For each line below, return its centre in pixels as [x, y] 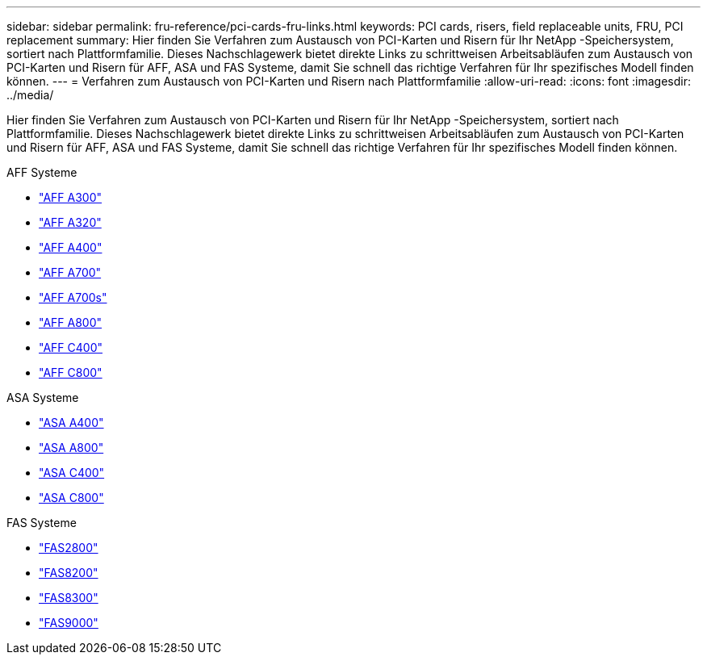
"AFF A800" [71, 322]
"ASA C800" [71, 498]
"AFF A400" [71, 247]
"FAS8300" [69, 598]
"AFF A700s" [73, 297]
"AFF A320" [70, 222]
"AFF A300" [71, 197]
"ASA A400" [71, 423]
